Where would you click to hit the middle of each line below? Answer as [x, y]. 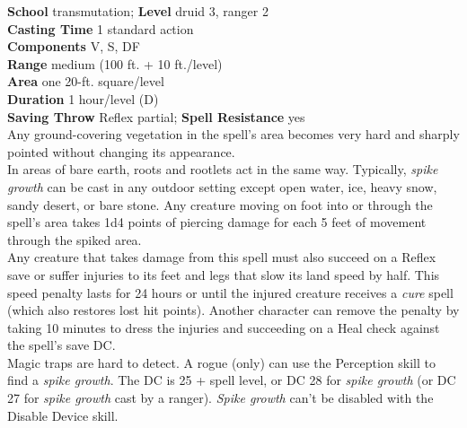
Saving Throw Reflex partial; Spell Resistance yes [156, 116]
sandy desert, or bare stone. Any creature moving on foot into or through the [220, 204]
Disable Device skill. [63, 415]
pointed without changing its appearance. [121, 151]
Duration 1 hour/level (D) [83, 98]
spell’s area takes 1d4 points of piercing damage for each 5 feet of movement [217, 222]
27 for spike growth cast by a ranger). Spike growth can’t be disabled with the [220, 398]
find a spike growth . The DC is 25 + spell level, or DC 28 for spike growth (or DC [232, 380]
